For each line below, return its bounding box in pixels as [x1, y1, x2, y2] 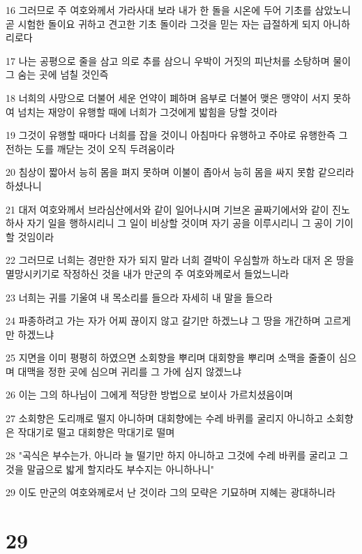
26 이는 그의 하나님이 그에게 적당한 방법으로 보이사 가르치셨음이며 [6, 387, 293, 402]
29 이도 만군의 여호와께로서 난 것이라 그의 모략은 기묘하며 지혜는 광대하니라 [6, 485, 335, 500]
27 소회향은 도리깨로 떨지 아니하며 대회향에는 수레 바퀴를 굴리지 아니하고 [6, 411, 324, 426]
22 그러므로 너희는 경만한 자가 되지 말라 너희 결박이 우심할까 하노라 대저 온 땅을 [6, 253, 354, 267]
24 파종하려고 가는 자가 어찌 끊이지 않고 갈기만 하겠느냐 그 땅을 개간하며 [6, 313, 321, 328]
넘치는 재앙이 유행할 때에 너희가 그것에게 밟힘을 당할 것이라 [17, 104, 278, 119]
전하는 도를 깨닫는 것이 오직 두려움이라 [6, 141, 175, 156]
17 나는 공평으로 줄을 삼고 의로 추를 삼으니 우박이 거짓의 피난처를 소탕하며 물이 [6, 53, 351, 68]
